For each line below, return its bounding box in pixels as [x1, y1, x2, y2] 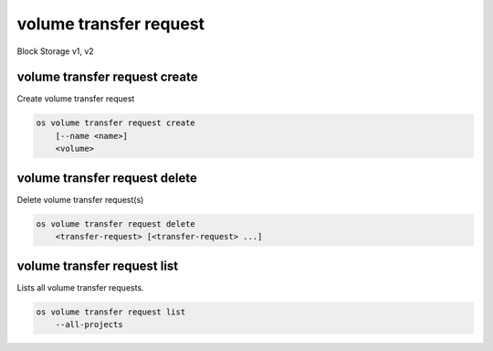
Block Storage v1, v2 [16, 46, 95, 57]
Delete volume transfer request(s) [16, 194, 144, 205]
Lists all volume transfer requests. [16, 282, 145, 292]
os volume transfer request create [36, 118, 195, 128]
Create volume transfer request [16, 93, 135, 104]
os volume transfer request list [36, 306, 186, 317]
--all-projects [55, 319, 123, 329]
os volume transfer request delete [36, 218, 195, 229]
